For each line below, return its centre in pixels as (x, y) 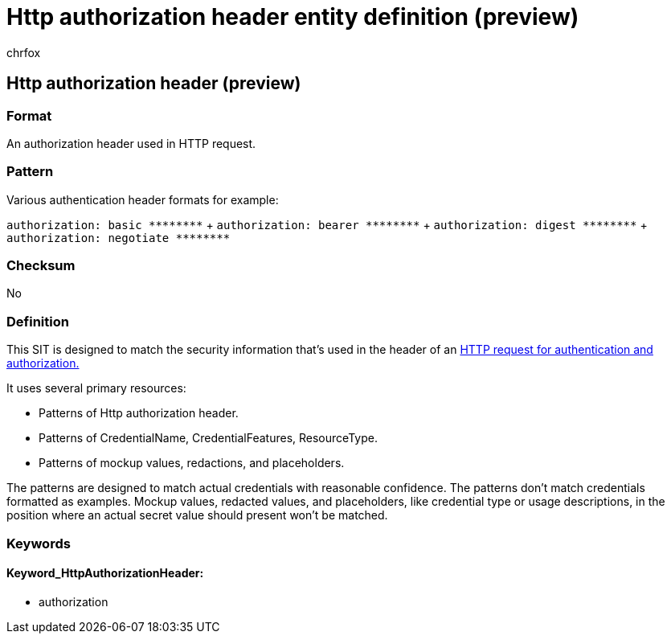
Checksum (41, 266)
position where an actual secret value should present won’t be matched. (197, 515)
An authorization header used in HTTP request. (131, 143)
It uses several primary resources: (96, 388)
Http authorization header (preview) (154, 84)
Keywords (39, 543)
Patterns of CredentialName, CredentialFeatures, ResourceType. (208, 438)
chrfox (24, 52)
